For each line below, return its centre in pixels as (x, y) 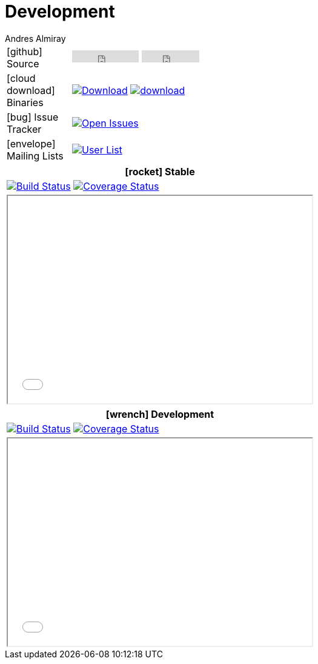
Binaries (25, 102)
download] (31, 90)
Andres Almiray (35, 38)
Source (23, 63)
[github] (25, 51)
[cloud (21, 78)
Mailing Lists (35, 156)
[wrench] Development (160, 414)
